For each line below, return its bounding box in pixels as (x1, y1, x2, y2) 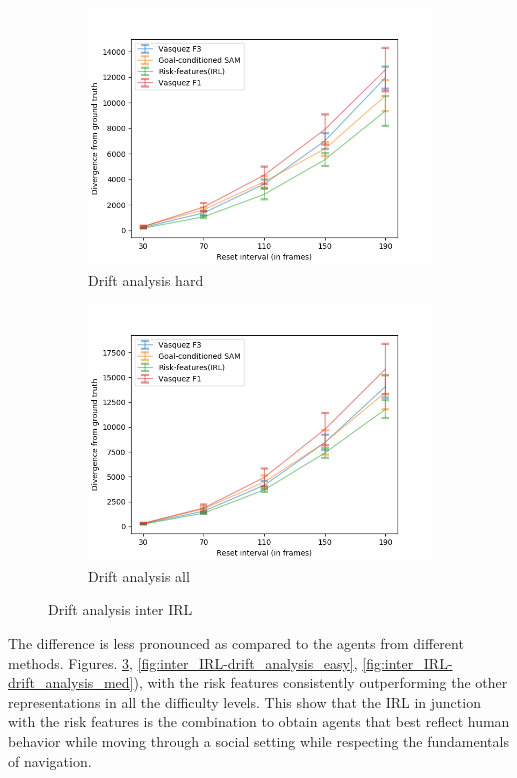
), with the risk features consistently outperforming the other (133, 672, 508, 693)
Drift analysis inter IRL (48, 599, 193, 620)
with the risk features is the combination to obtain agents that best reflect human (8, 711, 510, 732)
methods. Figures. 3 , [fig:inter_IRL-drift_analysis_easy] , (8, 652, 358, 673)
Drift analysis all (88, 565, 190, 586)
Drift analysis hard (88, 269, 204, 290)
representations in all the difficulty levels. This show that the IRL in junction (8, 691, 481, 712)
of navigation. (8, 750, 92, 771)
